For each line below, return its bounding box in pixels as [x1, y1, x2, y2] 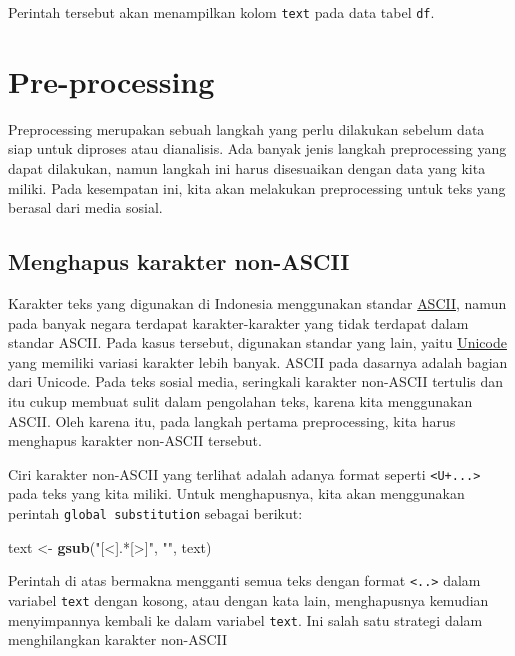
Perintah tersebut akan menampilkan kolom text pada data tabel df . [8, 2, 435, 22]
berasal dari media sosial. [8, 197, 163, 218]
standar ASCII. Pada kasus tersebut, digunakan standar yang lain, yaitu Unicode [8, 332, 507, 353]
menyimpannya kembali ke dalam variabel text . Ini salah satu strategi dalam [8, 609, 483, 630]
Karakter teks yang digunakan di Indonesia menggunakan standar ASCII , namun [8, 292, 507, 313]
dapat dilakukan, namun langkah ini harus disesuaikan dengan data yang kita [8, 157, 486, 178]
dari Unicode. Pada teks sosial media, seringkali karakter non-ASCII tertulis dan [8, 371, 504, 392]
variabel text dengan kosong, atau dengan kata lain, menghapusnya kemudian [8, 589, 489, 610]
